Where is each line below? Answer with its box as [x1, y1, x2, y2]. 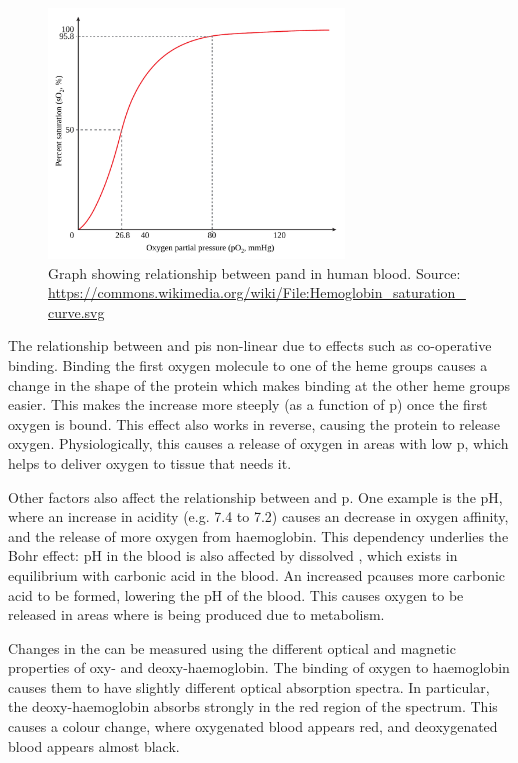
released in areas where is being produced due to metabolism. [8, 604, 385, 625]
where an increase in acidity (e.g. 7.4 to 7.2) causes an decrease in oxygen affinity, [8, 506, 509, 527]
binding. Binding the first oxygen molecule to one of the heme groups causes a [8, 354, 488, 375]
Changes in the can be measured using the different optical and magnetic [8, 637, 456, 658]
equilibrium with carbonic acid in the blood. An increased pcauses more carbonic [8, 564, 506, 585]
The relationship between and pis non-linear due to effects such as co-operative [8, 335, 492, 356]
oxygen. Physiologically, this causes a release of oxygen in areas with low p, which [8, 433, 509, 454]
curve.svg [48, 301, 105, 322]
